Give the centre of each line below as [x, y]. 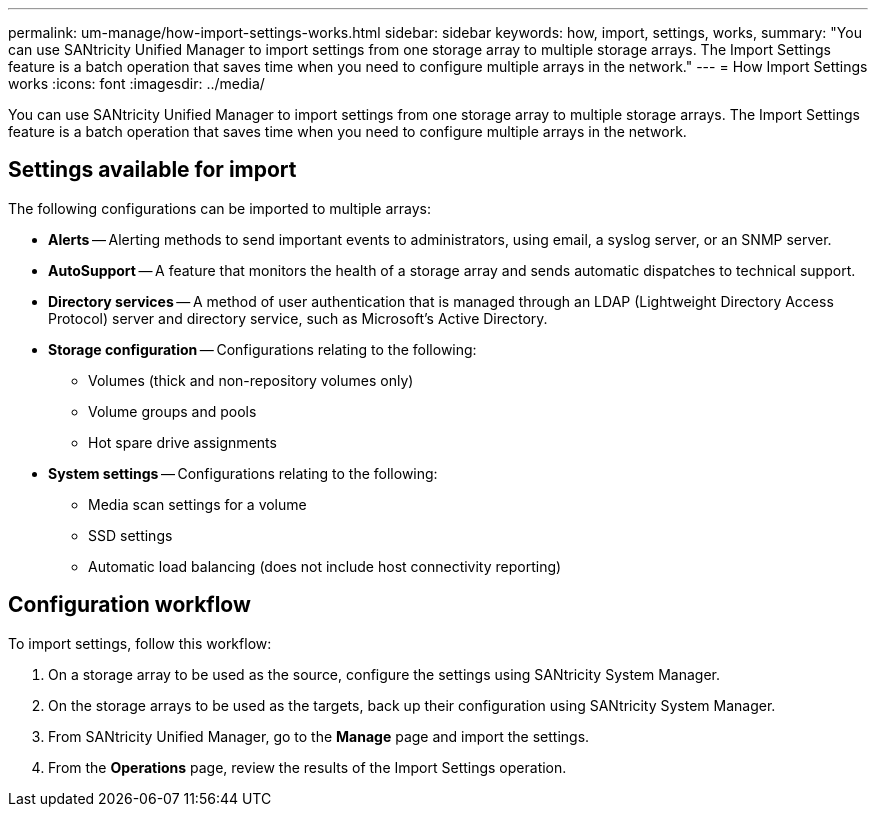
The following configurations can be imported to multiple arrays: [219, 208]
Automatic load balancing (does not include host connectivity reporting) [325, 566]
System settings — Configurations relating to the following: [243, 473]
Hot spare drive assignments [182, 442]
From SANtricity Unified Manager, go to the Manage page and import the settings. [319, 736]
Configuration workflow [129, 605]
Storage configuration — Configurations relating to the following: [262, 349]
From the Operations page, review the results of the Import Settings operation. [307, 767]
